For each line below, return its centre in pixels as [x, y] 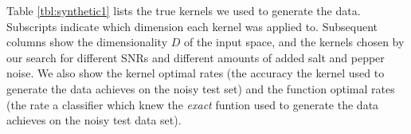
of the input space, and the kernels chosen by [294, 42]
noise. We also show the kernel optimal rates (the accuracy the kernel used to [196, 73]
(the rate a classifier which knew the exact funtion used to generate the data [193, 104]
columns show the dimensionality [87, 42]
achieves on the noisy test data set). [94, 120]
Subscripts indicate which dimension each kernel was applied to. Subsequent [192, 26]
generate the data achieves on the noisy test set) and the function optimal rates [201, 88]
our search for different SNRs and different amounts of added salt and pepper [196, 57]
